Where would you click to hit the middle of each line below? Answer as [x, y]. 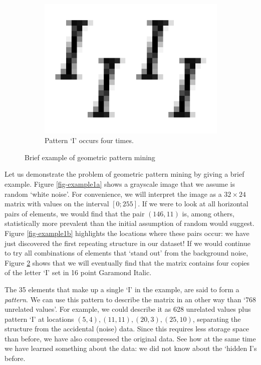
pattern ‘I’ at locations [39, 319]
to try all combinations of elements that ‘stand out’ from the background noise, [126, 253]
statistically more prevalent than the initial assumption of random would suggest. [129, 223]
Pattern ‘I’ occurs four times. [89, 140]
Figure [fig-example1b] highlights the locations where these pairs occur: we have [127, 233]
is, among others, [208, 213]
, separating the [217, 319]
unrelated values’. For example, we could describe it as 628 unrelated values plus [128, 309]
